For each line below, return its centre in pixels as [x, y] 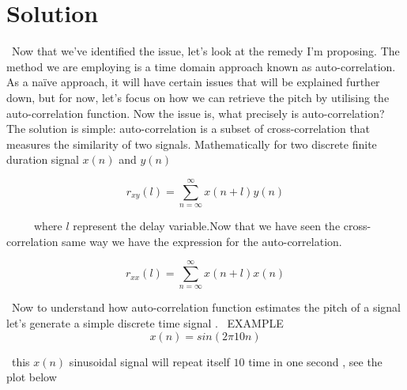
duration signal [43, 159]
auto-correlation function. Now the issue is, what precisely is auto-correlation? [196, 113]
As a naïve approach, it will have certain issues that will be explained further [193, 82]
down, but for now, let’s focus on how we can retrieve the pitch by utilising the [198, 97]
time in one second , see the [315, 361]
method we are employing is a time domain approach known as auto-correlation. [201, 66]
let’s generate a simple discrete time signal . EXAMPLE [145, 323]
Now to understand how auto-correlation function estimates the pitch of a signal [206, 307]
